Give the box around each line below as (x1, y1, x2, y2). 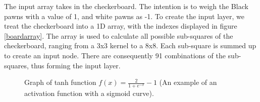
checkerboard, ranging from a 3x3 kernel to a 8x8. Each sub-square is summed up (4, 40, 256, 51)
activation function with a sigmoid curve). (24, 87, 154, 98)
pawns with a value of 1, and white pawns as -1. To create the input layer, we (4, 11, 244, 21)
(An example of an (159, 77, 217, 87)
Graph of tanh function (24, 77, 96, 87)
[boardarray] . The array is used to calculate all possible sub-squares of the (4, 30, 233, 41)
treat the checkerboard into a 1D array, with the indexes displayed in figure (4, 21, 237, 31)
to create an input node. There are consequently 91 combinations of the (4, 50, 226, 60)
